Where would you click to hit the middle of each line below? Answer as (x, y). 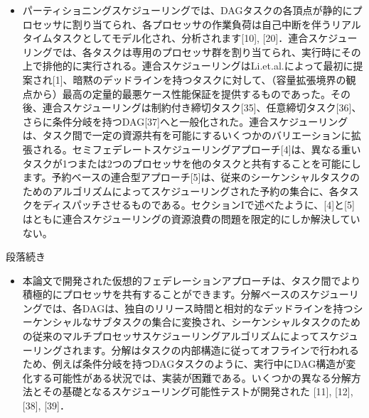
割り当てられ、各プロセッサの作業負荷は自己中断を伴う (202, 24)
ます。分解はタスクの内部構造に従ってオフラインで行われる (220, 350)
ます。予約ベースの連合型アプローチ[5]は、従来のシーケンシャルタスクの (191, 177)
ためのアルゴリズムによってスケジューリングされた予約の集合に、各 (181, 191)
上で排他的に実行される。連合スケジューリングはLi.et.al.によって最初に (188, 66)
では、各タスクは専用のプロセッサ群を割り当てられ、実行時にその (207, 51)
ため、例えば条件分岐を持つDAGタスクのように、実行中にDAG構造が (184, 364)
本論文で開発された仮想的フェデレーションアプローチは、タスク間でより (192, 280)
